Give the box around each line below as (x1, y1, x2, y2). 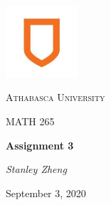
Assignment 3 (6, 137, 74, 152)
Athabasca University (6, 90, 105, 105)
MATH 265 (6, 113, 55, 128)
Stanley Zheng (6, 162, 67, 177)
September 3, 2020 (6, 185, 86, 200)
